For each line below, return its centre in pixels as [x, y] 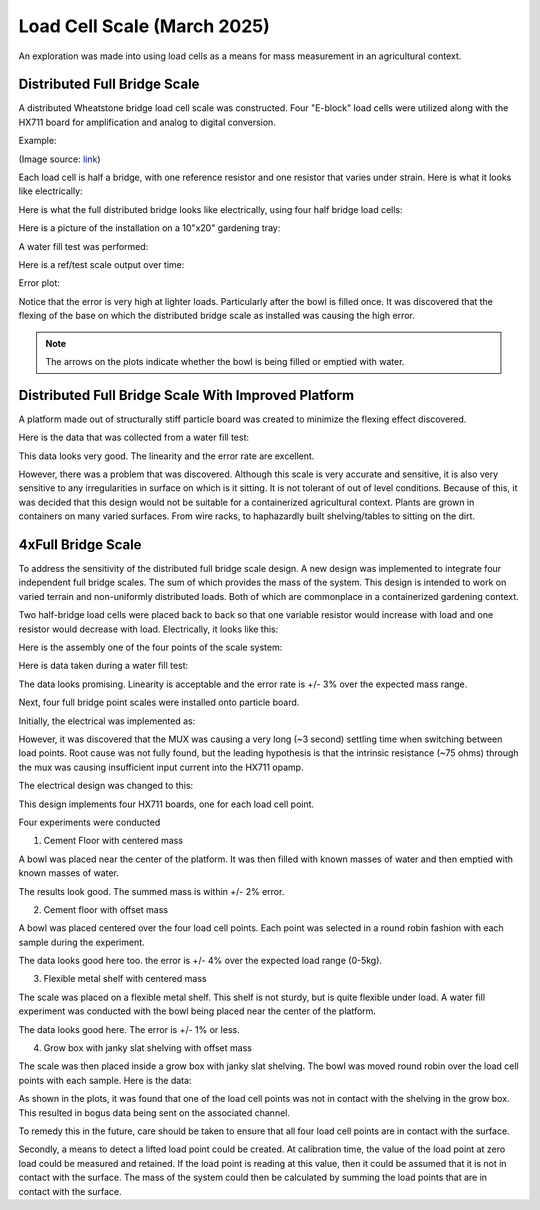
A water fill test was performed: [83, 246]
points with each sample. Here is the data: [105, 1080]
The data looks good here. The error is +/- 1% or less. [129, 1029]
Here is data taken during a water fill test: [103, 666]
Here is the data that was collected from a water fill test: [134, 437]
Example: [37, 141]
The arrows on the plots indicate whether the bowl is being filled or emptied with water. [225, 361]
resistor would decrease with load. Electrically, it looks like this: [148, 629]
